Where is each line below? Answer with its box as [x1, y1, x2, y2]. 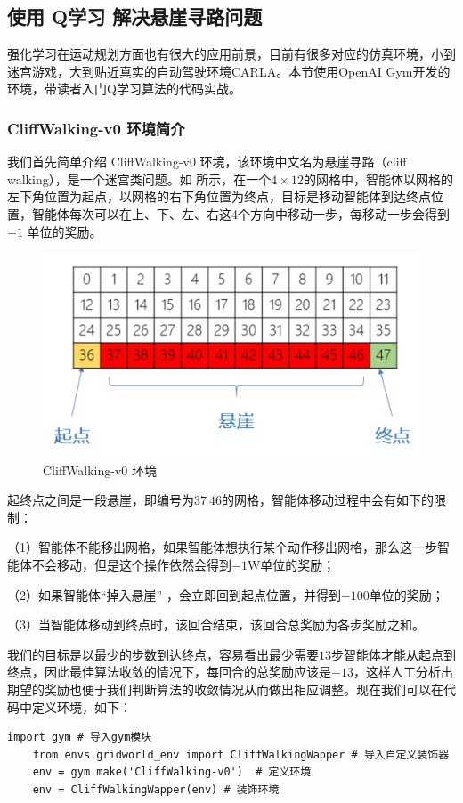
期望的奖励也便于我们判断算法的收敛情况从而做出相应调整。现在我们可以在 [7, 679, 443, 698]
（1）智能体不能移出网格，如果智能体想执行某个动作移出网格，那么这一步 [7, 538, 437, 556]
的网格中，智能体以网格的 [303, 169, 453, 188]
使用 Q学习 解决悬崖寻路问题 [7, 3, 263, 30]
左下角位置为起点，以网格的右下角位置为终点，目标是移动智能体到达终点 [7, 187, 431, 206]
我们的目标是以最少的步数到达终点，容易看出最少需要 [7, 645, 319, 663]
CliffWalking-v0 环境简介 [7, 117, 185, 139]
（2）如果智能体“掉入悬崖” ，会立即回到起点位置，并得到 [7, 585, 341, 604]
